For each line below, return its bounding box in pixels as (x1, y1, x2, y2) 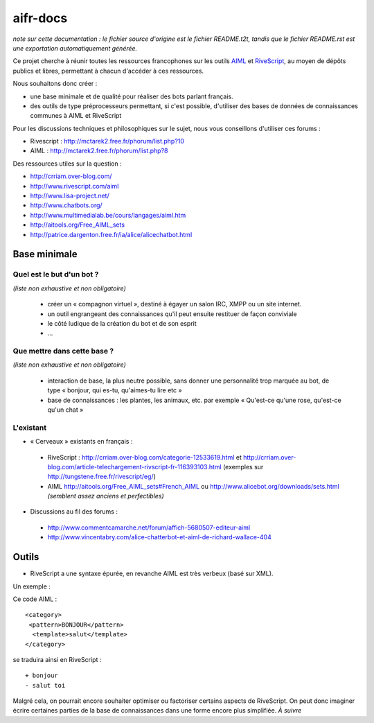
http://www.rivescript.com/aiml (30, 182, 119, 190)
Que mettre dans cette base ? (12, 347, 114, 356)
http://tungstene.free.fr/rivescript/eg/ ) (47, 472, 156, 481)
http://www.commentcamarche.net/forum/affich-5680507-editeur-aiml (47, 523, 251, 532)
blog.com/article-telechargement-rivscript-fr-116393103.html (47, 462, 222, 471)
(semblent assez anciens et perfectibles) (47, 492, 164, 500)
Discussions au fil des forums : (30, 507, 118, 516)
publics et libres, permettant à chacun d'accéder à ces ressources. (12, 67, 204, 75)
